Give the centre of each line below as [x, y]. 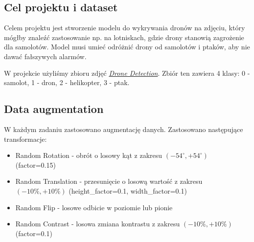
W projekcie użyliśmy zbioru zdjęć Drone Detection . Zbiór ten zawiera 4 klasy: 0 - [127, 73]
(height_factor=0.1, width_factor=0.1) [128, 190]
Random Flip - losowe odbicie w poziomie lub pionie [94, 207]
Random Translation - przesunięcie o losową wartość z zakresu [109, 181]
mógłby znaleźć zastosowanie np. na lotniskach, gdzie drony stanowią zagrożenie [124, 37]
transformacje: [25, 139]
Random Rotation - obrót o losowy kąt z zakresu [89, 155]
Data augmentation [54, 109]
